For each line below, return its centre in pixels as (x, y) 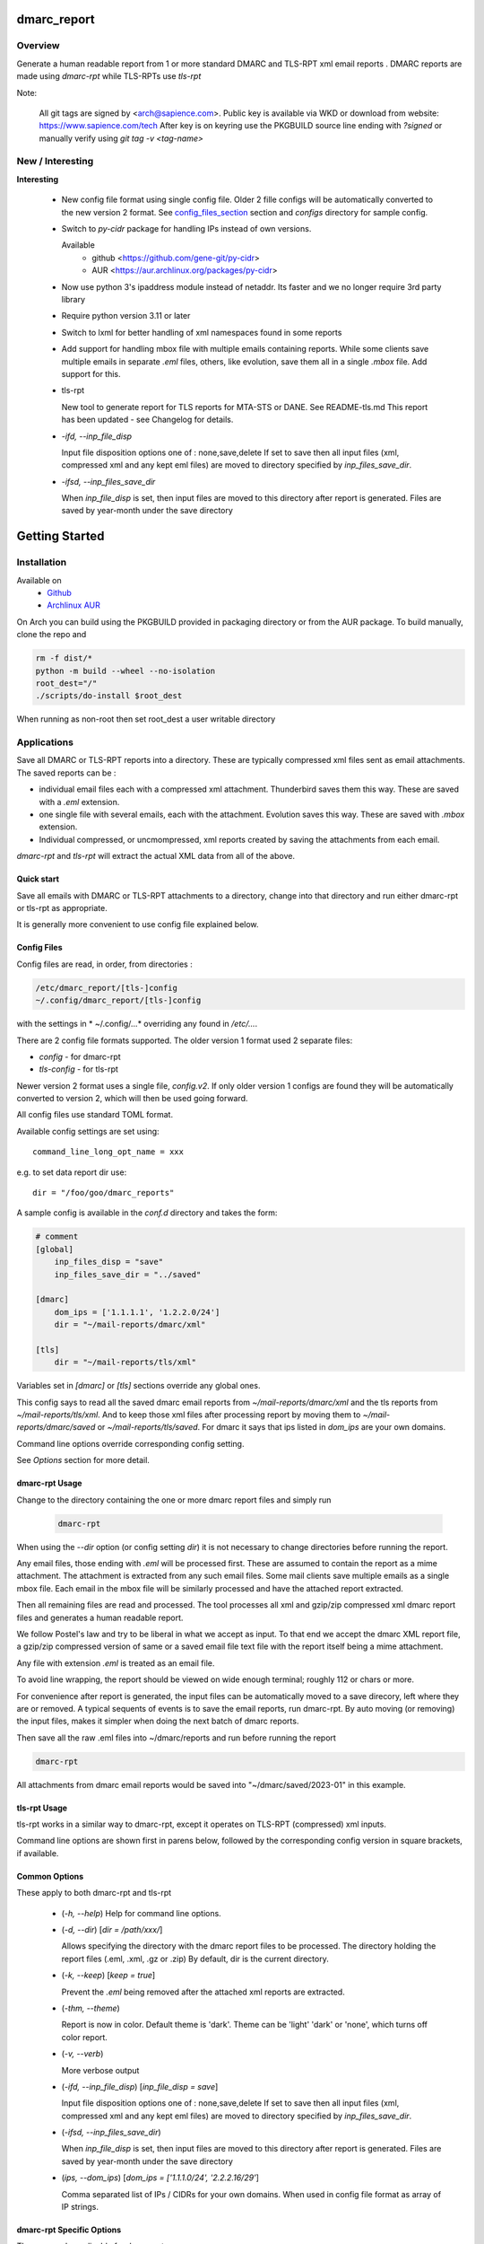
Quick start (38, 879)
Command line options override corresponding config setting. (130, 1443)
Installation (42, 563)
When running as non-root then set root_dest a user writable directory (146, 719)
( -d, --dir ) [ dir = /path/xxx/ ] (112, 1929)
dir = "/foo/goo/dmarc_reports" (104, 1193)
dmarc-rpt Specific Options (69, 2230)
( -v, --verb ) (82, 2054)
